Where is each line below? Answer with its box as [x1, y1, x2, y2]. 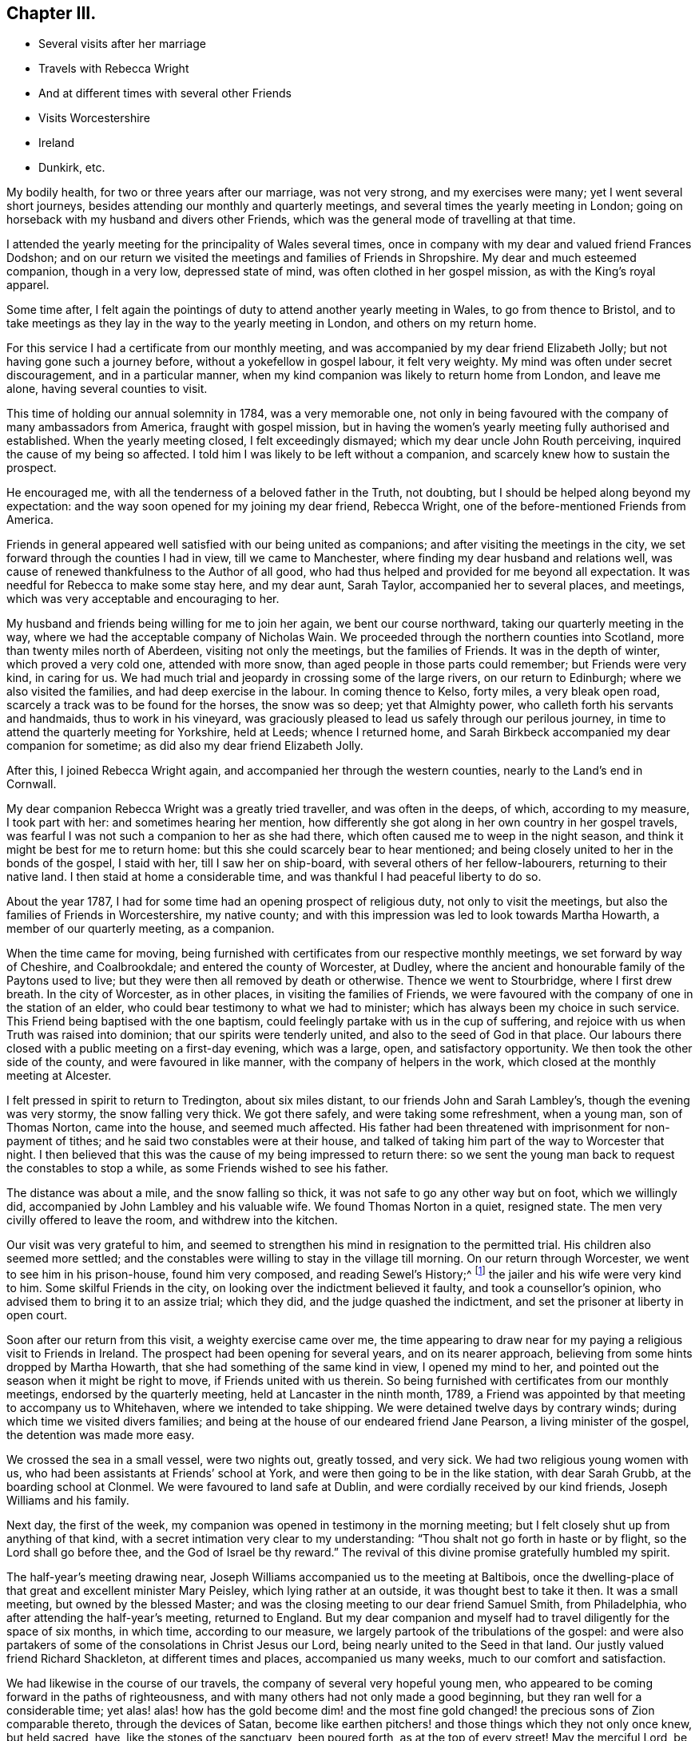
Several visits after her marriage [38, 37, 206, 51]
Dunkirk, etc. [38, 161, 105, 175]
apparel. [6, 278, 50, 292]
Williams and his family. [6, 1493, 129, 1508]
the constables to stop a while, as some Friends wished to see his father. [6, 1161, 389, 1176]
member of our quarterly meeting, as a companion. [6, 922, 275, 936]
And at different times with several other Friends [38, 86, 292, 101]
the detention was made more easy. [6, 1428, 195, 1442]
